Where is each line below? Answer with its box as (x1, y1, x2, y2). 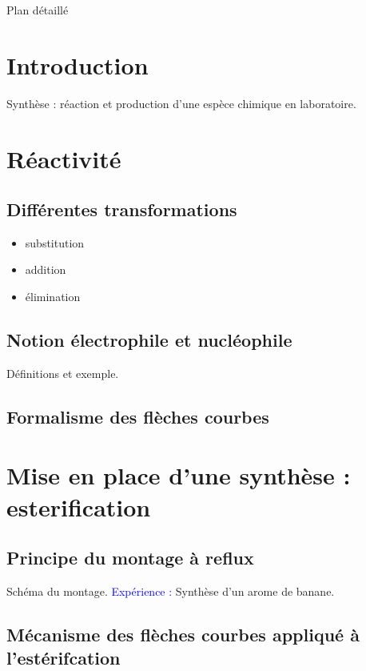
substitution (25, 234, 85, 251)
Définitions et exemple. (6, 364, 119, 381)
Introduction (6, 48, 149, 81)
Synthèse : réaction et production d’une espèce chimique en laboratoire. (6, 94, 356, 111)
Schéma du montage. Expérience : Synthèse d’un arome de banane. (6, 583, 335, 600)
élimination (25, 288, 81, 305)
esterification (6, 490, 151, 523)
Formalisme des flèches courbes (6, 404, 269, 428)
